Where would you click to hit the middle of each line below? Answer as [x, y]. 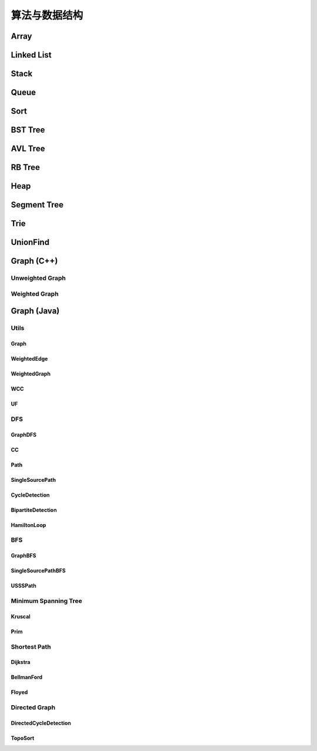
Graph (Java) [35, 311]
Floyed [19, 692]
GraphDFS [24, 434]
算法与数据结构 [47, 15]
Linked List [31, 55]
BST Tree [28, 130]
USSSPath [23, 586]
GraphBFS [23, 556]
